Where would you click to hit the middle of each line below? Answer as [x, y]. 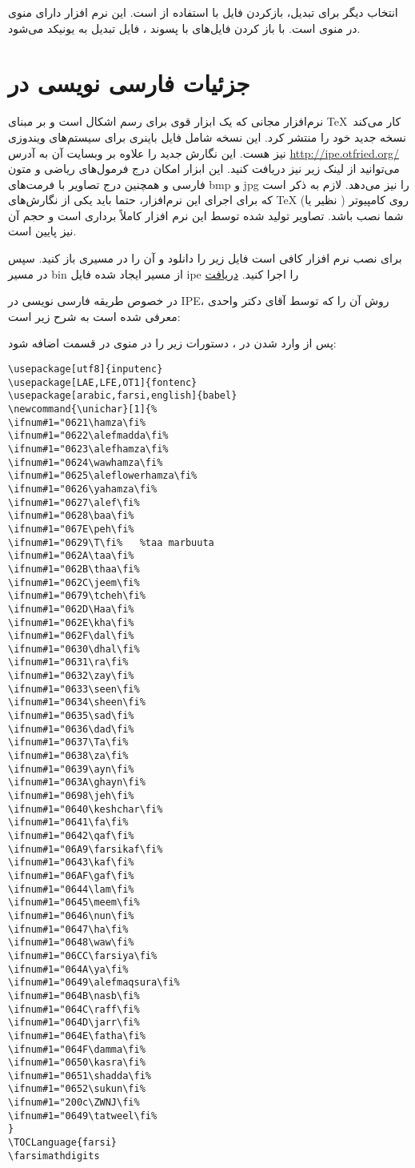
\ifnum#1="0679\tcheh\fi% [77, 596]
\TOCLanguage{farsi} [63, 1143]
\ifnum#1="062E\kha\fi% [71, 622]
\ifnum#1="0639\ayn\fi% [71, 769]
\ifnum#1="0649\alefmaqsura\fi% [94, 983]
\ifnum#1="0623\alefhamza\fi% [88, 449]
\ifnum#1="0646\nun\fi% [71, 915]
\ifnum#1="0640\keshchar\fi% [86, 809]
